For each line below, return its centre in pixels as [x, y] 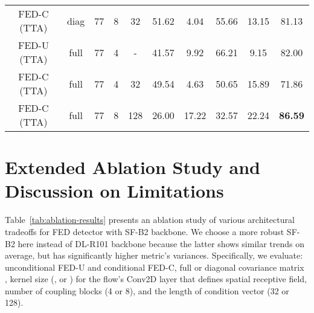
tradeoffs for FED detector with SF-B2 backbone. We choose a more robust [145, 231]
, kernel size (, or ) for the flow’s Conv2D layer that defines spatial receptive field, [156, 279]
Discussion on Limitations [114, 191]
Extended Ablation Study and [133, 167]
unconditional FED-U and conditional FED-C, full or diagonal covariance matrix [155, 267]
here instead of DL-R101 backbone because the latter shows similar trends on [161, 243]
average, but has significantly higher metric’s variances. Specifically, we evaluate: [154, 255]
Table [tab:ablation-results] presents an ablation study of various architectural [150, 220]
